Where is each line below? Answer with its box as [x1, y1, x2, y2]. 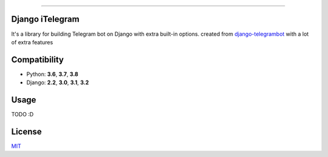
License [11, 126, 42, 136]
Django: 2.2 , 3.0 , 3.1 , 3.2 [26, 79, 89, 86]
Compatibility [11, 55, 64, 65]
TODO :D [11, 111, 34, 118]
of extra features [11, 38, 53, 45]
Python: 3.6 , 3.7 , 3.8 [26, 70, 78, 78]
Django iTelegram [11, 14, 80, 24]
